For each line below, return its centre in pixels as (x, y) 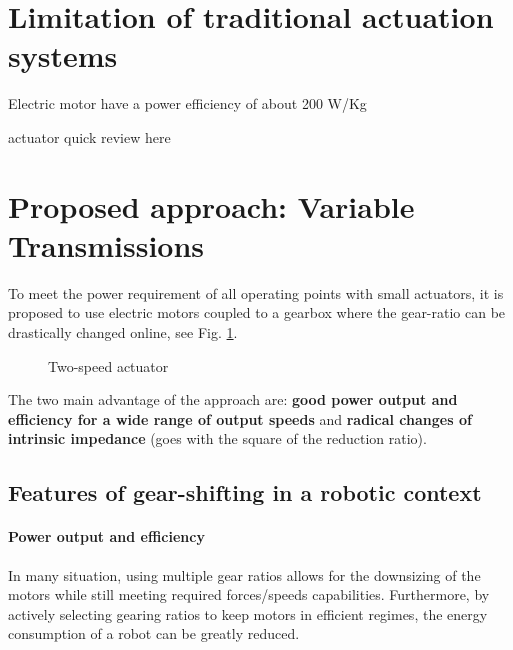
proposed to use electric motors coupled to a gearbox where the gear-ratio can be (257, 312)
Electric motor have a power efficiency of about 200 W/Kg (187, 103)
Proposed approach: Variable (211, 205)
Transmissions (106, 244)
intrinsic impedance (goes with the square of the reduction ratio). (217, 438)
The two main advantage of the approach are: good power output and (233, 399)
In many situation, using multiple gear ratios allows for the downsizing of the (244, 574)
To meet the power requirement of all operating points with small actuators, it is (256, 292)
